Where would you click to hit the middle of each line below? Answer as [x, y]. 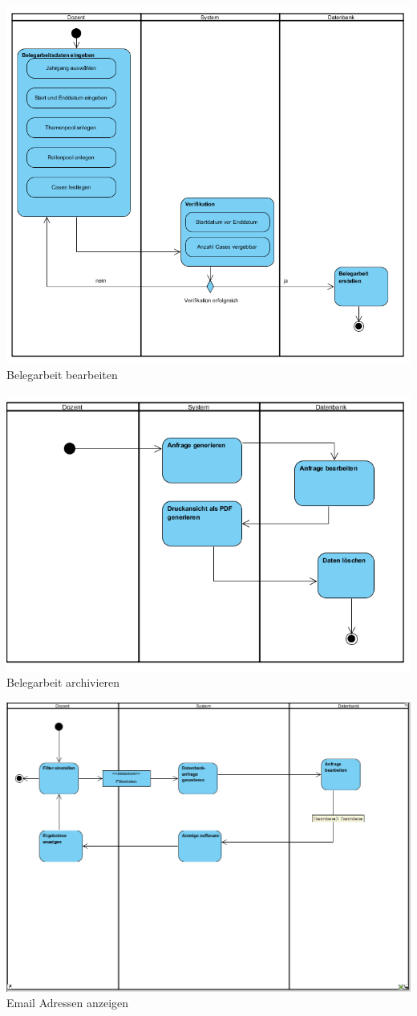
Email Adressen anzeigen [68, 1003]
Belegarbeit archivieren [63, 682]
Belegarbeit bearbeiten [62, 375]
